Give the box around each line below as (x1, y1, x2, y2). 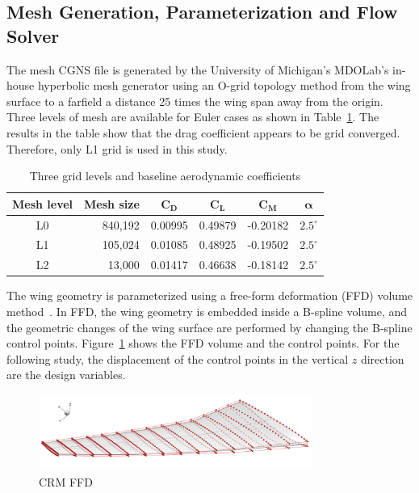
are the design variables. (6, 366, 126, 383)
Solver (6, 23, 60, 48)
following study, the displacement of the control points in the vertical (6, 350, 349, 367)
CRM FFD (39, 473, 93, 490)
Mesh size (84, 195, 140, 212)
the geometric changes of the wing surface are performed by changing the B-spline (6, 318, 413, 335)
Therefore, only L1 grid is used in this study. (6, 140, 228, 157)
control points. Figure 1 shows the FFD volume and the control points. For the (6, 335, 400, 352)
